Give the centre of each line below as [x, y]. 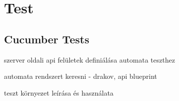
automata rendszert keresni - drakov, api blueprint [81, 76]
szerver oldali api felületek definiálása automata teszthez [89, 59]
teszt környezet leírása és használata [59, 92]
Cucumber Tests [47, 39]
